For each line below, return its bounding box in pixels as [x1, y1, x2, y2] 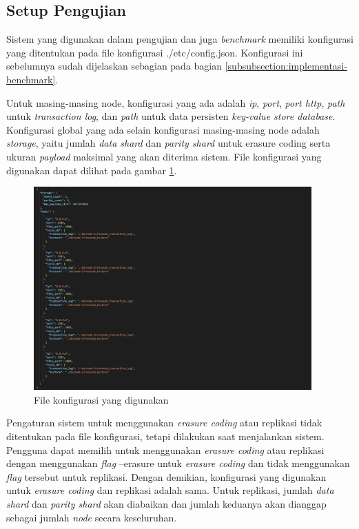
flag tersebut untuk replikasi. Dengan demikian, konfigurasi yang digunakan [6, 469, 327, 484]
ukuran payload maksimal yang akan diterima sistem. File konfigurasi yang [6, 149, 322, 163]
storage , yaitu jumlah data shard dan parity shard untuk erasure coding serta [6, 136, 331, 150]
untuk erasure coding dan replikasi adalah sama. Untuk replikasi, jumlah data [6, 483, 334, 497]
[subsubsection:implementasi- [225, 59, 347, 73]
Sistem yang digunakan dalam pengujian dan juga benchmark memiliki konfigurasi [6, 32, 353, 46]
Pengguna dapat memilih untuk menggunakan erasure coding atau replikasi [6, 442, 325, 457]
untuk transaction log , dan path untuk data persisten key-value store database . [6, 109, 336, 123]
